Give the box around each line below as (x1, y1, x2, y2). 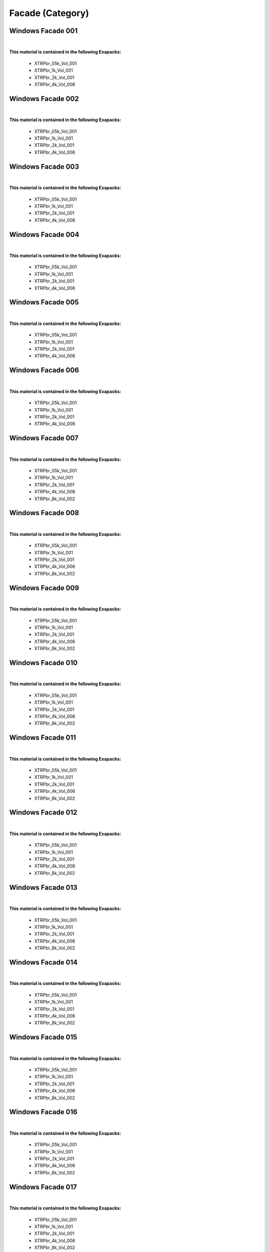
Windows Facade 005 (9, 298, 79, 306)
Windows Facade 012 (9, 808, 77, 817)
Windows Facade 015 (9, 1033, 77, 1042)
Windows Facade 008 (9, 509, 79, 517)
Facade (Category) (9, 8, 89, 19)
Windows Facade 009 (9, 583, 79, 592)
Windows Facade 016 (9, 1108, 77, 1116)
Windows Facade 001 (9, 27, 77, 35)
